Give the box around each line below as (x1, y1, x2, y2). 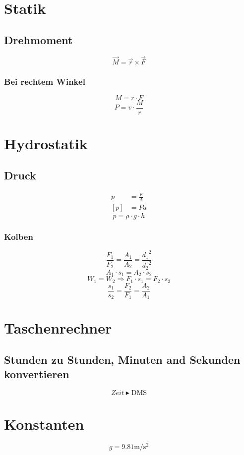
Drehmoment (4, 32, 73, 47)
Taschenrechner (4, 318, 112, 338)
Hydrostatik (4, 133, 88, 154)
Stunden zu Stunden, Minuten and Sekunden (4, 351, 241, 367)
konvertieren (4, 366, 69, 382)
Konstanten (4, 414, 84, 434)
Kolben (4, 230, 33, 242)
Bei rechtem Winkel (4, 75, 85, 87)
